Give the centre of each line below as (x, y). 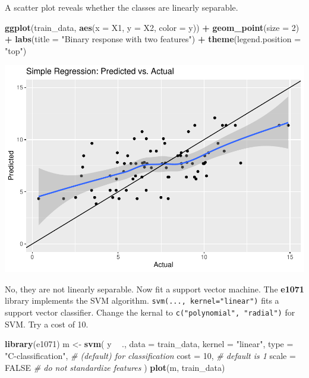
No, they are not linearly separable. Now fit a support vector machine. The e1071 (154, 289)
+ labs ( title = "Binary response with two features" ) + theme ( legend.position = (153, 39)
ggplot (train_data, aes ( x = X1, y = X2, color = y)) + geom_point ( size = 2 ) (152, 27)
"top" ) (16, 50)
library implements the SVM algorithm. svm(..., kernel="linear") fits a (142, 300)
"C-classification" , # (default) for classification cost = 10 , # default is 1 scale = (150, 355)
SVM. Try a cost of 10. (47, 324)
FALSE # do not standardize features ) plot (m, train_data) (115, 367)
